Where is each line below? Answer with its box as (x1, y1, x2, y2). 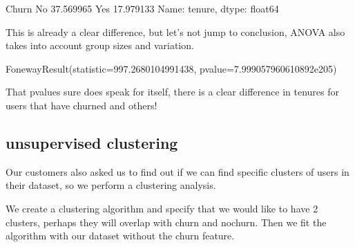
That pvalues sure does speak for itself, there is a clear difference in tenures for (6, 84, 339, 99)
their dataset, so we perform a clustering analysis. (6, 178, 216, 192)
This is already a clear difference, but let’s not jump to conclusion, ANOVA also (6, 24, 345, 39)
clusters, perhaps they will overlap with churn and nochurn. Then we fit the (6, 214, 327, 229)
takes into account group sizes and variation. (6, 38, 194, 53)
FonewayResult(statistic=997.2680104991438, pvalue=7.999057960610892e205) (6, 61, 337, 75)
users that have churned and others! (6, 98, 157, 112)
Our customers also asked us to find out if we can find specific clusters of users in (6, 164, 349, 179)
